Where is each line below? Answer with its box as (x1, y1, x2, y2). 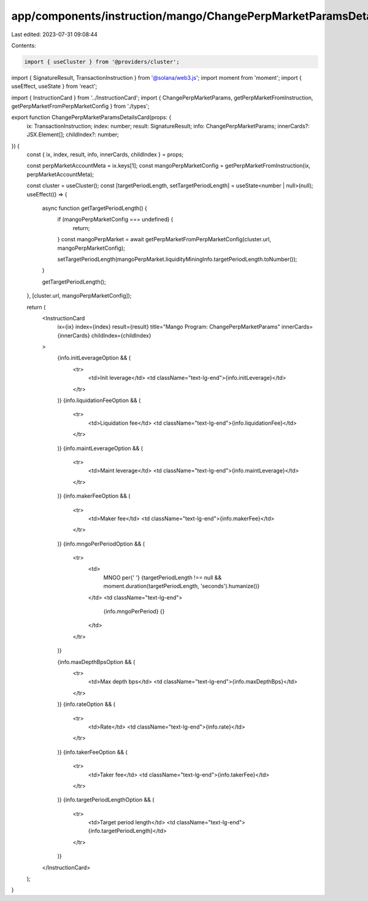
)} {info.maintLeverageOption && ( (57, 444, 144, 452)
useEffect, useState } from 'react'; (11, 83, 98, 90)
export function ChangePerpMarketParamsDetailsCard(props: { (11, 114, 172, 121)
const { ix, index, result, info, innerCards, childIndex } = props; (26, 151, 184, 158)
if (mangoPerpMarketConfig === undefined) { (57, 215, 174, 223)
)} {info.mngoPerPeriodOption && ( (57, 540, 145, 547)
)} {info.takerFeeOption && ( (57, 748, 128, 756)
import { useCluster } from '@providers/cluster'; (24, 58, 180, 65)
